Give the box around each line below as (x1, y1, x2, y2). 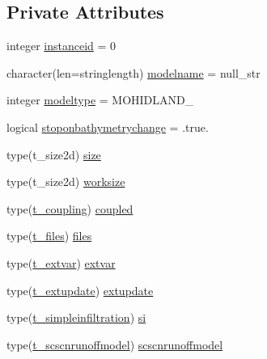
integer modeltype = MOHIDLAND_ (6, 91, 194, 108)
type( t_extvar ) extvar (6, 254, 116, 271)
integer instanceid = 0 (6, 37, 117, 54)
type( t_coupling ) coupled (6, 200, 133, 217)
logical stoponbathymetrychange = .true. (6, 118, 209, 135)
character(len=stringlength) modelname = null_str (6, 64, 261, 81)
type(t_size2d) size (6, 146, 101, 163)
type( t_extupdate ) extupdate (6, 281, 154, 298)
